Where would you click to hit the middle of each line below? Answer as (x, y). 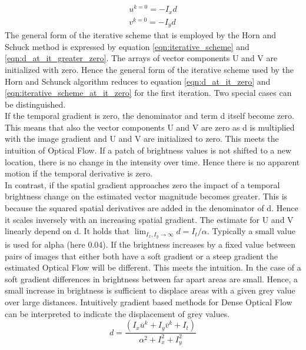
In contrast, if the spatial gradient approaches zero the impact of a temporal (142, 184)
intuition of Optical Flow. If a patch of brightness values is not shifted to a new (148, 150)
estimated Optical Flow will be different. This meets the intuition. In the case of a (153, 267)
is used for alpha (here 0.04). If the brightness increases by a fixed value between (150, 244)
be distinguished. (35, 104)
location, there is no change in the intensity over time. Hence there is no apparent (152, 161)
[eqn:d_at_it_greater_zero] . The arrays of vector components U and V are (141, 58)
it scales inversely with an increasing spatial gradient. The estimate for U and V (149, 219)
